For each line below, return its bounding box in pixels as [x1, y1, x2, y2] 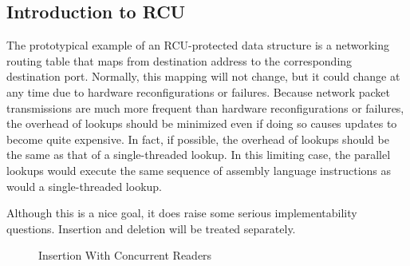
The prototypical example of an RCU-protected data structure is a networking [6, 37, 390, 54]
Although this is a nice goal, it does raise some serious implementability [6, 204, 357, 221]
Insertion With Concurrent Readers [38, 247, 212, 264]
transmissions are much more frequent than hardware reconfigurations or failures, [6, 99, 404, 116]
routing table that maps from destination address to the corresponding [6, 52, 353, 69]
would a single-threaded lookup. [6, 177, 162, 194]
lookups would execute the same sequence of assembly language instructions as [6, 161, 392, 178]
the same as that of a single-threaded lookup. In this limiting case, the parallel [6, 146, 391, 163]
